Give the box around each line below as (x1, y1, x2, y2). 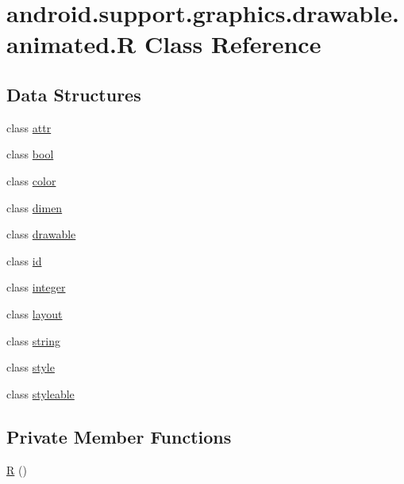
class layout (6, 305, 63, 322)
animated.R (6, 28, 137, 60)
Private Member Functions (6, 424, 232, 448)
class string (6, 332, 60, 349)
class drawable (6, 226, 76, 242)
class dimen (6, 199, 63, 215)
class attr (6, 119, 52, 135)
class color (6, 172, 56, 189)
